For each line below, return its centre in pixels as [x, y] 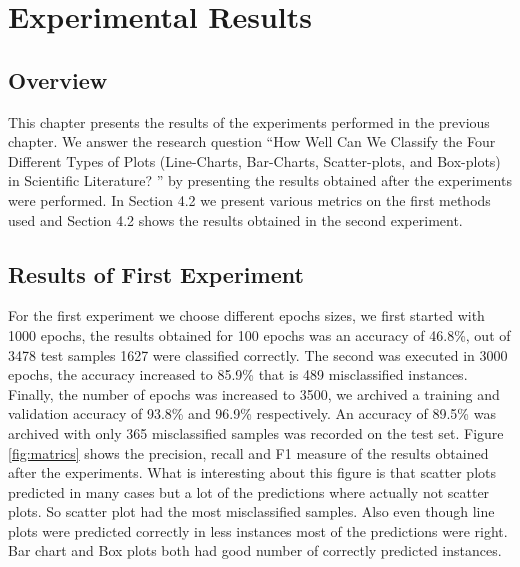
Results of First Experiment [156, 273]
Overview [58, 79]
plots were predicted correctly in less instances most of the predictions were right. [258, 530]
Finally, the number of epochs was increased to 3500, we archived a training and [254, 393]
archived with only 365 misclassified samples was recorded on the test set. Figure [256, 432]
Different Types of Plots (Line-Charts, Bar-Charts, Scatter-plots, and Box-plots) [254, 160]
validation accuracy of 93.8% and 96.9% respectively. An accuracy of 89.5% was [252, 413]
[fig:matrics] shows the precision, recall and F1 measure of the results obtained [248, 452]
